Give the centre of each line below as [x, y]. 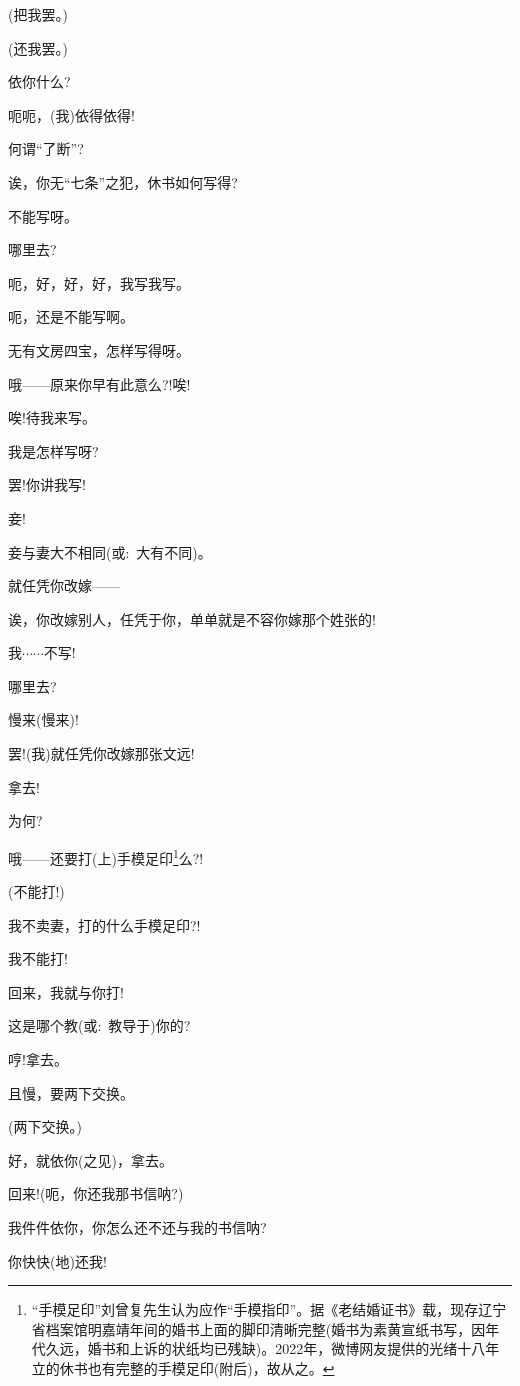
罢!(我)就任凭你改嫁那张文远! [101, 753]
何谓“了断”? [46, 148]
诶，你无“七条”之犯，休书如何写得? [123, 181]
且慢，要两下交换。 [71, 1092]
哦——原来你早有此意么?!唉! [99, 383]
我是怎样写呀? [53, 450]
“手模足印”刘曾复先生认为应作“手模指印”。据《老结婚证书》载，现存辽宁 [269, 1309]
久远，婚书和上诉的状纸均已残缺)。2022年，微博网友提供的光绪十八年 [272, 1348]
